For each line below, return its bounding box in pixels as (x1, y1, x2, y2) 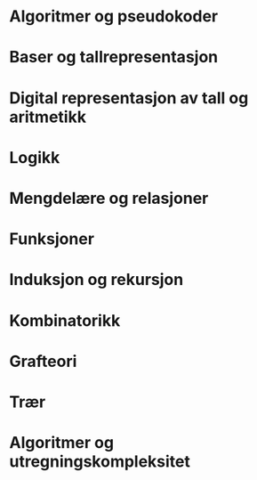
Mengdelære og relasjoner (9, 188, 209, 208)
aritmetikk (9, 107, 87, 126)
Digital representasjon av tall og (9, 87, 249, 108)
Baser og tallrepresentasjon (9, 47, 219, 68)
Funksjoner (9, 229, 95, 249)
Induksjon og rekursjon (9, 270, 184, 290)
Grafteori (9, 351, 77, 371)
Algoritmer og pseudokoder (9, 6, 219, 27)
